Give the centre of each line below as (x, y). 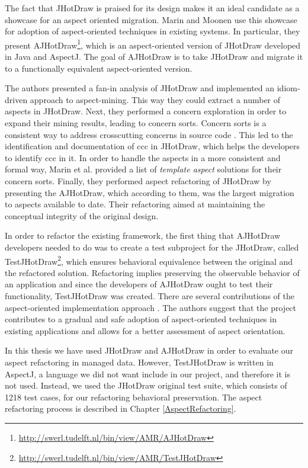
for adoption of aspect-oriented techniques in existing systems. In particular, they (153, 31)
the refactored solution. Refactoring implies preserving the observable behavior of (152, 272)
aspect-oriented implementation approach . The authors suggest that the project (151, 307)
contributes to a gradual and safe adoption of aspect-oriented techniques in (141, 319)
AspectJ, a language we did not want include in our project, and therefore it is (147, 374)
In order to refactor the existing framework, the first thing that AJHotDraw (143, 235)
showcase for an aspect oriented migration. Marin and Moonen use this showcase (151, 19)
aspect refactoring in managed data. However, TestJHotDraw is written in (139, 362)
